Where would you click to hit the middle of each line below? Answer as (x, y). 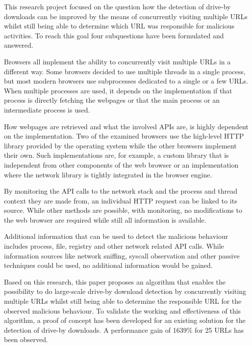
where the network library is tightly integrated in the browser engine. (108, 174)
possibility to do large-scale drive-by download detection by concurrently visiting (125, 291)
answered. (19, 45)
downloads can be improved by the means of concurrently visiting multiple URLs (126, 16)
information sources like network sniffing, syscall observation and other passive (122, 255)
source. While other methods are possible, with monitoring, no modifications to (123, 210)
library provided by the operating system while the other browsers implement (120, 145)
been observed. (26, 339)
